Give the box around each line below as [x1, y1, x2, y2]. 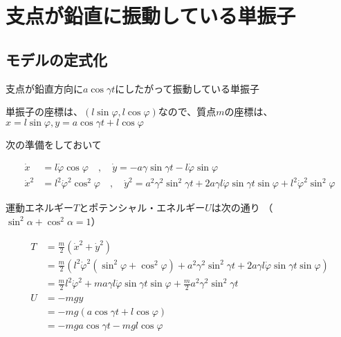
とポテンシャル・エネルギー [79, 200, 205, 215]
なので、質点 [158, 104, 216, 119]
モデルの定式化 [6, 48, 107, 70]
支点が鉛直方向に [6, 81, 83, 95]
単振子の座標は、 [6, 104, 83, 119]
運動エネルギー [6, 200, 73, 215]
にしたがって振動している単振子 [115, 81, 260, 95]
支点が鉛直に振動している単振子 [6, 1, 296, 30]
